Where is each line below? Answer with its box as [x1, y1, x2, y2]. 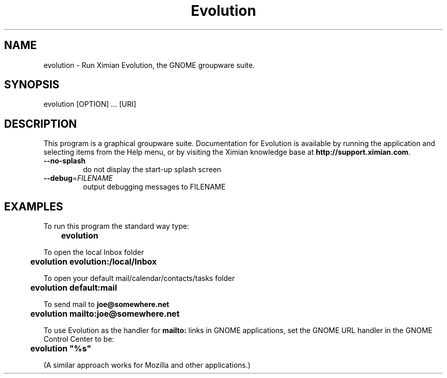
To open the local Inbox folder [43, 248, 144, 257]
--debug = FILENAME [43, 174, 113, 183]
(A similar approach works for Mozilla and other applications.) [43, 361, 251, 370]
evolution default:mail [30, 282, 117, 293]
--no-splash [43, 156, 86, 166]
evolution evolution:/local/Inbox [30, 256, 157, 267]
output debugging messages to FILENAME [83, 182, 226, 192]
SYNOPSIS [4, 78, 60, 91]
